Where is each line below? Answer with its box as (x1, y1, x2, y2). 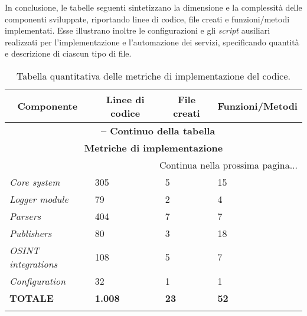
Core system (9, 175, 60, 189)
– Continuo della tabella (100, 123, 215, 137)
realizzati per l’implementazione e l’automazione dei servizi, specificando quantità (5, 35, 299, 48)
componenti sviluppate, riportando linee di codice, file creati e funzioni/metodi (5, 12, 290, 25)
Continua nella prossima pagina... (159, 157, 298, 172)
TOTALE (9, 291, 54, 305)
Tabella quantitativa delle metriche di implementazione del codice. (16, 68, 291, 83)
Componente (17, 99, 78, 113)
